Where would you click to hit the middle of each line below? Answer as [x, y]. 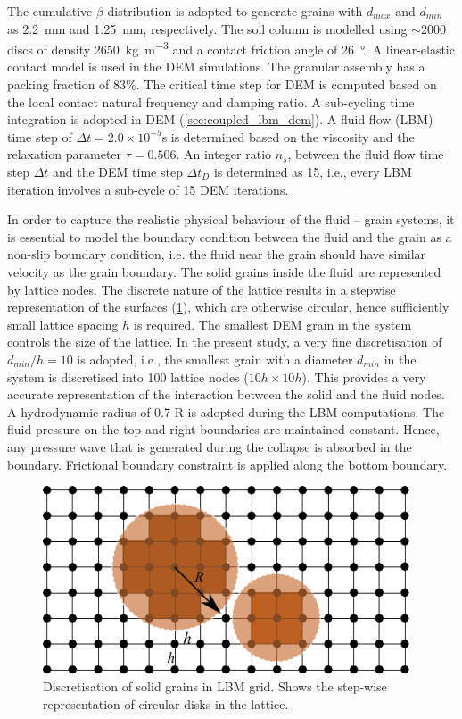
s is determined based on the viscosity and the [288, 136]
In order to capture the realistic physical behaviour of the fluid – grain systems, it [231, 219]
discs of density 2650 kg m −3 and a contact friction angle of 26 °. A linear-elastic [231, 48]
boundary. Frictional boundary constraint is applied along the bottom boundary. [227, 464]
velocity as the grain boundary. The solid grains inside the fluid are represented [224, 271]
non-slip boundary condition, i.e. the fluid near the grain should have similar [217, 254]
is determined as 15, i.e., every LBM [313, 171]
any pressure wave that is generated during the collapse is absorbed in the [210, 446]
